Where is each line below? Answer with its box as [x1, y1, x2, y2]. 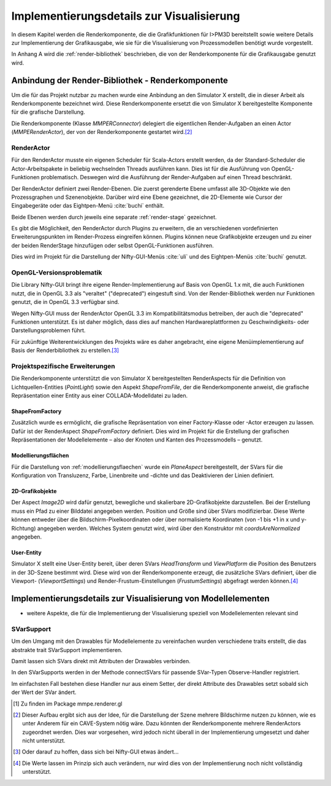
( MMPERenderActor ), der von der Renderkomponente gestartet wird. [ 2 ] [11, 128, 192, 136]
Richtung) [11, 524, 36, 532]
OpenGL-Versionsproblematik [11, 268, 102, 276]
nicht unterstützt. [22, 737, 66, 744]
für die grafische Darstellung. [11, 108, 85, 116]
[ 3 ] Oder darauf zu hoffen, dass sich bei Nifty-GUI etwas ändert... [13, 748, 179, 755]
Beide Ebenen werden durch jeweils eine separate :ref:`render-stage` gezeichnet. [11, 213, 217, 220]
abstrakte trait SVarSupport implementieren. [11, 646, 123, 653]
